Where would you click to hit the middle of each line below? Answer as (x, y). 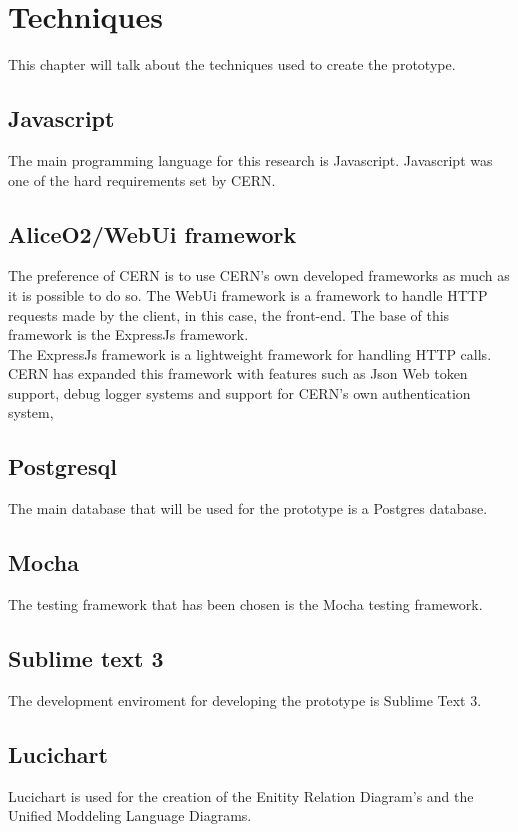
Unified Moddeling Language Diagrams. (130, 815)
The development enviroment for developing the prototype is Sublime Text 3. (245, 699)
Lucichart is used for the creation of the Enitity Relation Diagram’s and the (241, 795)
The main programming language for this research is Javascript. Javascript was (250, 159)
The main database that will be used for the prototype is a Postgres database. (248, 508)
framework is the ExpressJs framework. (128, 334)
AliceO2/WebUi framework (152, 233)
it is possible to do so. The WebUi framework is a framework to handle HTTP (248, 294)
